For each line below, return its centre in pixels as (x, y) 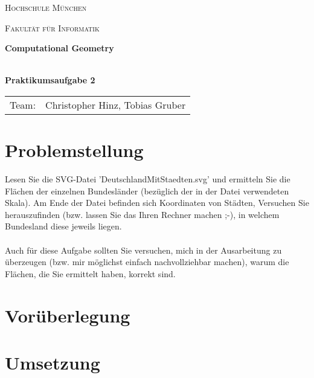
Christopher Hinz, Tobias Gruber (116, 104)
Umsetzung (53, 362)
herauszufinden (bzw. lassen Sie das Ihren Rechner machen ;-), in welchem (142, 214)
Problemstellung (74, 150)
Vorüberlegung (68, 315)
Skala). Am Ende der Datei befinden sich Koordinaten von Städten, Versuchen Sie (157, 203)
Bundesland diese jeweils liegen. (63, 226)
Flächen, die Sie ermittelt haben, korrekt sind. (90, 273)
